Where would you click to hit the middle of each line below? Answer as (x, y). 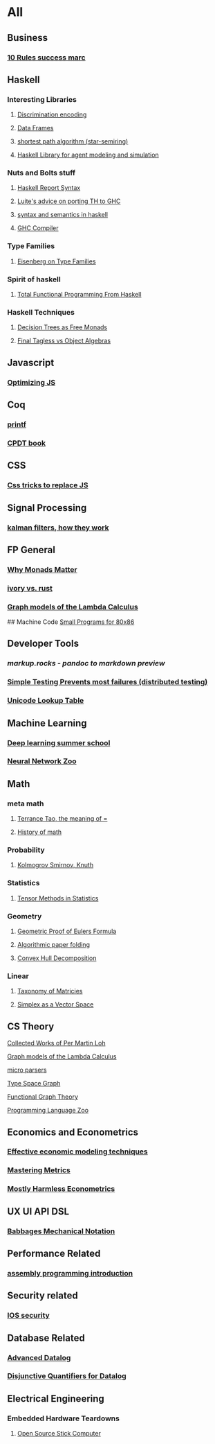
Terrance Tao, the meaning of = (62, 819)
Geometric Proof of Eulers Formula (67, 931)
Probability (26, 850)
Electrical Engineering (56, 1399)
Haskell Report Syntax (49, 188)
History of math (39, 832)
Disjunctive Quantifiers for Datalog (67, 1376)
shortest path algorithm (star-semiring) (73, 141)
